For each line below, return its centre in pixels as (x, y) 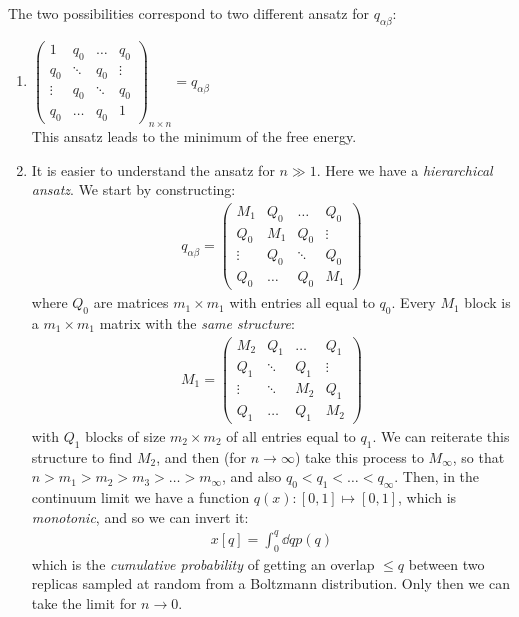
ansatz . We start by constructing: (133, 189)
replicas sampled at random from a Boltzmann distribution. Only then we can (270, 583)
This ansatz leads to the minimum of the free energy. (194, 135)
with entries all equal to (302, 302)
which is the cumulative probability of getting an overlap (203, 563)
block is (487, 302)
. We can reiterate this (441, 435)
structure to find (82, 456)
